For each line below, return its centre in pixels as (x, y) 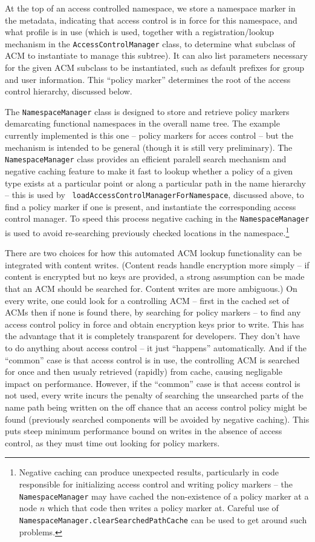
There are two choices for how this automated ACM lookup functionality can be (154, 253)
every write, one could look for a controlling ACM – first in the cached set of (147, 300)
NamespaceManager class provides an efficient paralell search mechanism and (146, 159)
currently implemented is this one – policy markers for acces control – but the (149, 135)
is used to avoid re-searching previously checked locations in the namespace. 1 (147, 232)
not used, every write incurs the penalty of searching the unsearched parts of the (154, 395)
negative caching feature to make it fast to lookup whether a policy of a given (149, 170)
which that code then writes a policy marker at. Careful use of (163, 508)
